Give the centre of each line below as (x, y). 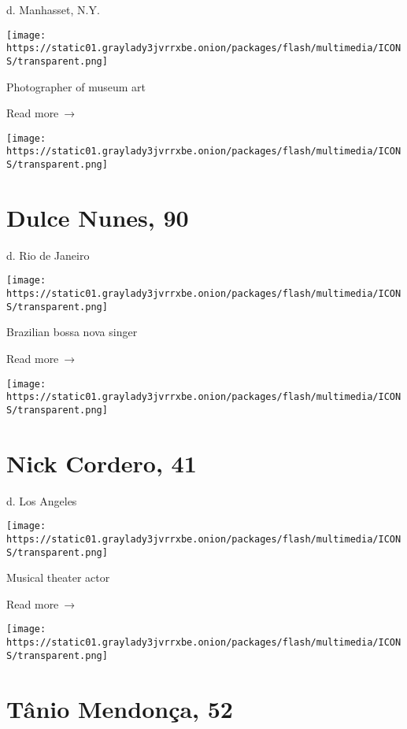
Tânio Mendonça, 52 (120, 708)
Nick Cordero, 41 (102, 463)
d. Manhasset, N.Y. (53, 9)
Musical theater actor (58, 577)
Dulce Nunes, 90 (98, 217)
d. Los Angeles (42, 500)
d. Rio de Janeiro (48, 255)
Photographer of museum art (76, 86)
